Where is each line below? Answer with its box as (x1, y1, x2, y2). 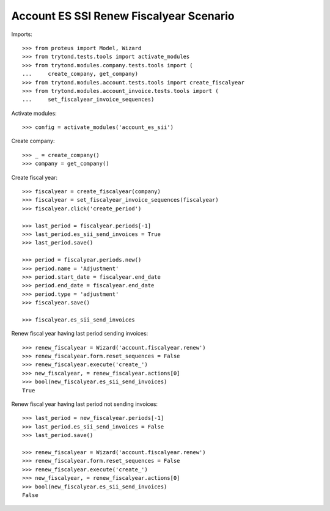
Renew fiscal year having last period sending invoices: (11, 330, 148, 337)
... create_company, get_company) (22, 70, 139, 78)
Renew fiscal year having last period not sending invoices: (11, 400, 158, 408)
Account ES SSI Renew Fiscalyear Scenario (11, 9, 235, 23)
